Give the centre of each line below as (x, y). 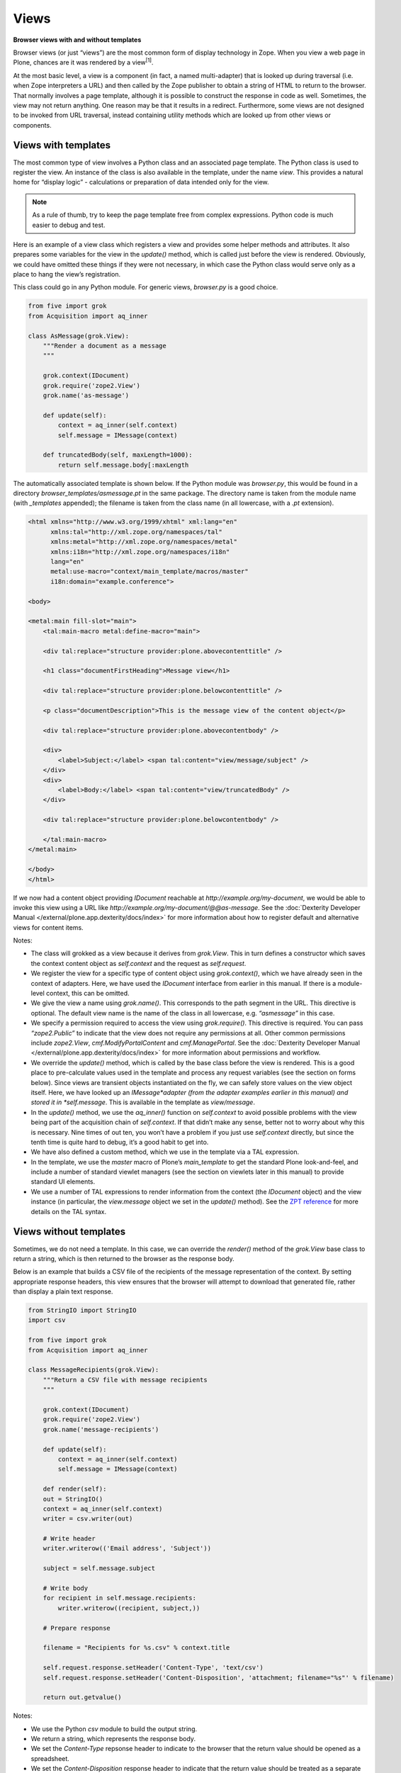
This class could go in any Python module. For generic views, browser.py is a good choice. (146, 287)
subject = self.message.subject (99, 1568)
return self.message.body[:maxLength (123, 465)
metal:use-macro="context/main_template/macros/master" (149, 572)
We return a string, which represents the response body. (113, 1739)
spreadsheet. (50, 1758)
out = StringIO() (73, 1499)
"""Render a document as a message (105, 346)
